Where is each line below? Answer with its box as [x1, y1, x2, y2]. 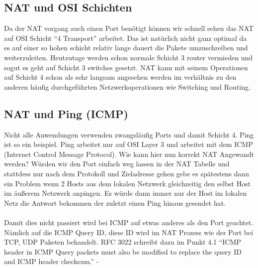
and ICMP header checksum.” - [4, 256, 99, 267]
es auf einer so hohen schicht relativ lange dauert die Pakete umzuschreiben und [4, 42, 248, 53]
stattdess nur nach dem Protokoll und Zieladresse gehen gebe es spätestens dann [4, 168, 249, 178]
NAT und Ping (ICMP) [4, 106, 128, 121]
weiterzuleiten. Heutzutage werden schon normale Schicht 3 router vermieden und [4, 52, 253, 62]
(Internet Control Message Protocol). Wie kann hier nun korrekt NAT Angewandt [4, 148, 255, 159]
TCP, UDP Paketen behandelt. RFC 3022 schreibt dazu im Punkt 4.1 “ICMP [4, 237, 241, 247]
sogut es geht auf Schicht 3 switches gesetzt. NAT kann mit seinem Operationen [4, 62, 248, 72]
